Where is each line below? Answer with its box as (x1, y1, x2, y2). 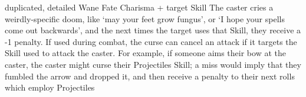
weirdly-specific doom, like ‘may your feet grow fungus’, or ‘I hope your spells (5, 12, 285, 25)
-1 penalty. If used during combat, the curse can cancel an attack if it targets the (5, 35, 297, 47)
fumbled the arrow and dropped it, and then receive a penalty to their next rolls (5, 70, 295, 82)
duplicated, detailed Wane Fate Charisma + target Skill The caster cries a (5, 1, 274, 13)
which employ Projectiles (5, 81, 95, 93)
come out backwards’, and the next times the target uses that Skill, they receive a (5, 24, 301, 36)
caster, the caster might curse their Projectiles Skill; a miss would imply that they (5, 58, 301, 70)
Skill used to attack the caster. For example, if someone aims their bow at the (5, 47, 286, 59)
